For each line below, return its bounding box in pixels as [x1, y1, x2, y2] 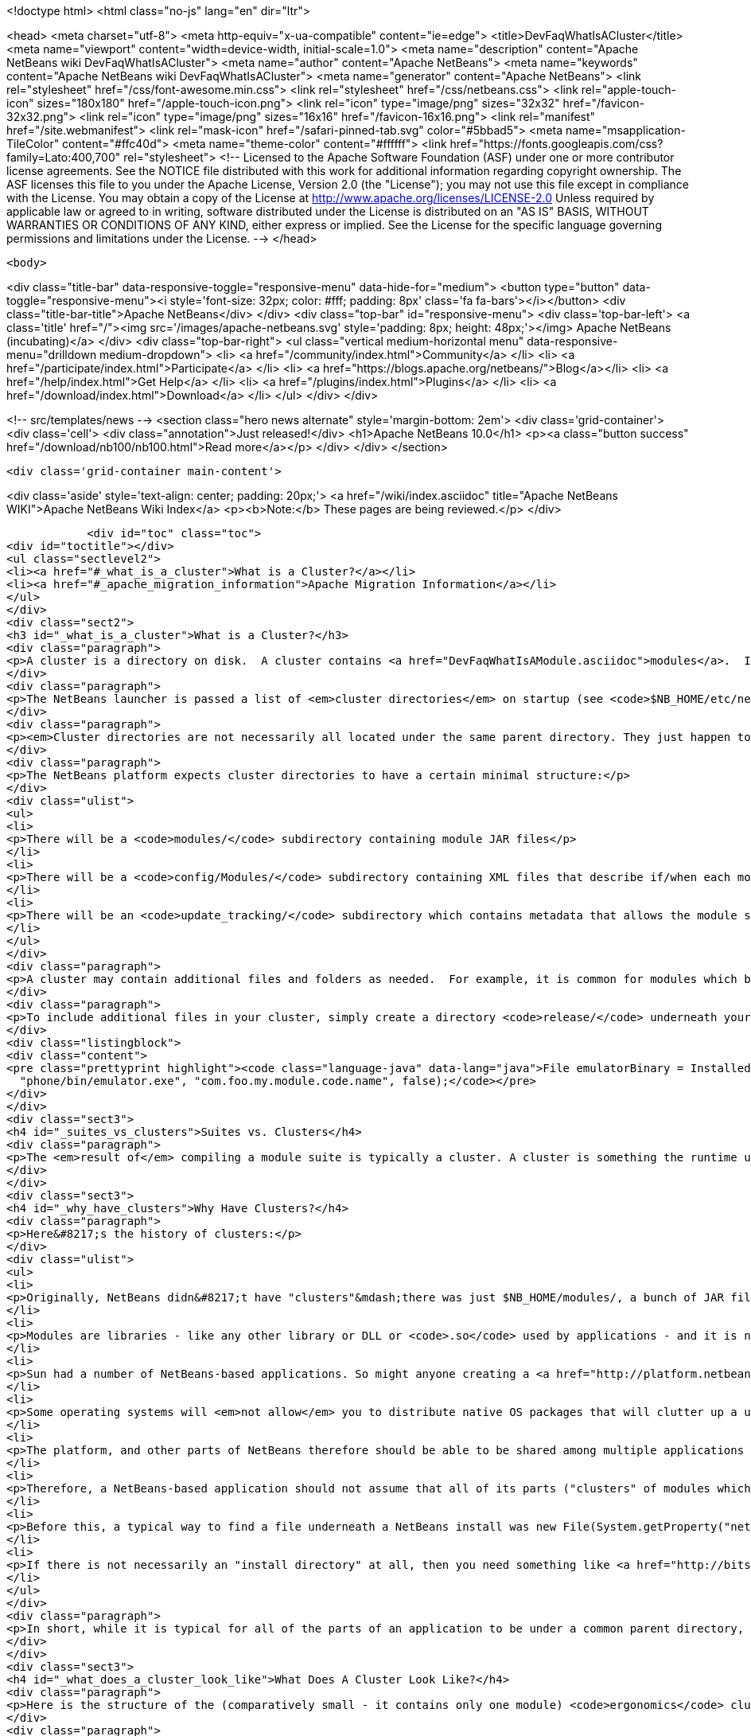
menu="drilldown [6, 348, 97, 361]
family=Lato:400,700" [6, 150, 121, 164]
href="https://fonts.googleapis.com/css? [449, 137, 663, 150]
